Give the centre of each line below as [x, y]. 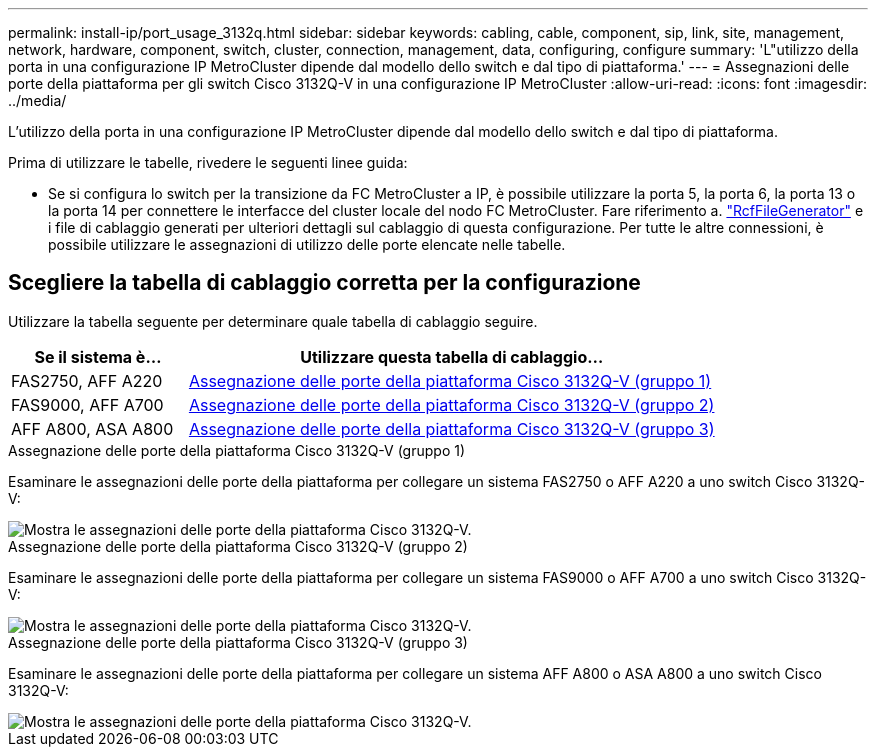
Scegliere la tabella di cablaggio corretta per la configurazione [324, 283]
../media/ [37, 100]
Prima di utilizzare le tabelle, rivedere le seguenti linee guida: [208, 162]
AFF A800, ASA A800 [92, 428]
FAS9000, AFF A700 [87, 404]
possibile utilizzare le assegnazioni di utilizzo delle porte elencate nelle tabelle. [307, 244]
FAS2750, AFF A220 [87, 380]
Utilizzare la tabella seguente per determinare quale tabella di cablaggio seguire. [273, 321]
